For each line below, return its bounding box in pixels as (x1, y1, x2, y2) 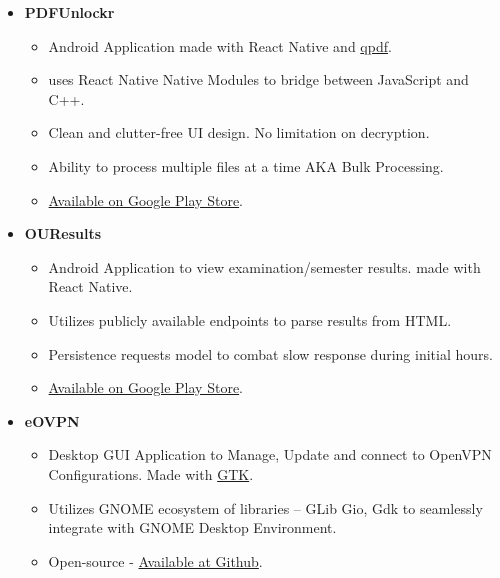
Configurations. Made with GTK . (48, 463, 254, 484)
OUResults (24, 223, 102, 244)
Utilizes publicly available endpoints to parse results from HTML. (48, 309, 452, 330)
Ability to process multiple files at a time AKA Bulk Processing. (48, 155, 444, 176)
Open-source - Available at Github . (48, 550, 263, 571)
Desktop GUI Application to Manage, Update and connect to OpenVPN (48, 444, 492, 465)
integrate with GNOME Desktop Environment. (48, 517, 337, 538)
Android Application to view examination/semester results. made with (48, 256, 481, 277)
